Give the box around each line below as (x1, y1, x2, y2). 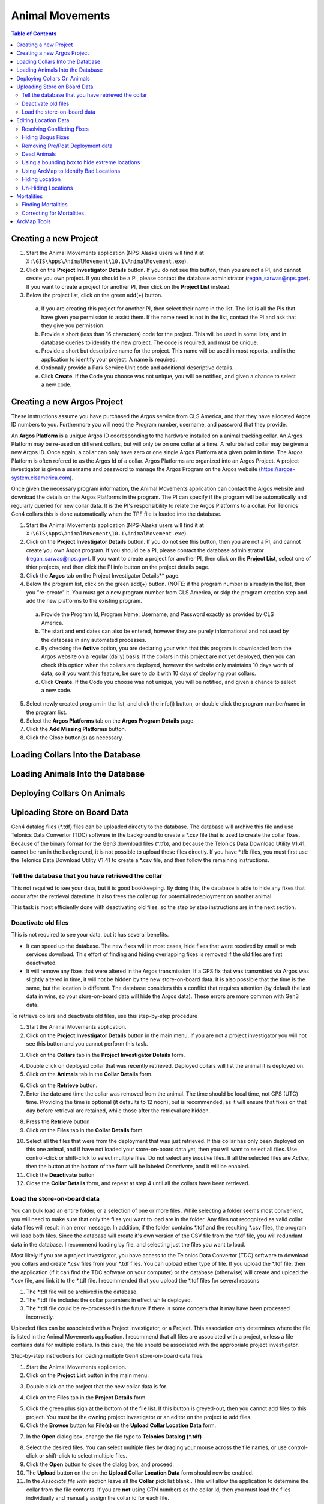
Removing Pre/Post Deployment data (22, 142, 113, 149)
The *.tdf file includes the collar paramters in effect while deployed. (26, 1296, 193, 1304)
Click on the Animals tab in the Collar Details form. (26, 1071, 153, 1078)
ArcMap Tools (16, 218, 51, 225)
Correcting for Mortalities (22, 209, 84, 217)
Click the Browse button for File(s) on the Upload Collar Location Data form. (26, 1422, 217, 1429)
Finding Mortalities (22, 201, 68, 208)
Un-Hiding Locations (22, 184, 73, 191)
